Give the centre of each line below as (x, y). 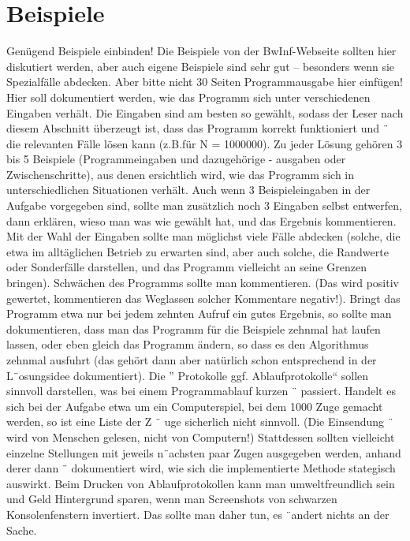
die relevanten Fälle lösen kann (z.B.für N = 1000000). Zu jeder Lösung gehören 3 (205, 143)
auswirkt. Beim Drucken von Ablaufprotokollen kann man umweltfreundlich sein (201, 483)
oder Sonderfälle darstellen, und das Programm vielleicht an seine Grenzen (186, 267)
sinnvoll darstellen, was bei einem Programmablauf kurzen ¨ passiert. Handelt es (201, 391)
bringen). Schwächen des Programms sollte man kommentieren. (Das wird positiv (203, 283)
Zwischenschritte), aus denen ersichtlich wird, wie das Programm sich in (181, 174)
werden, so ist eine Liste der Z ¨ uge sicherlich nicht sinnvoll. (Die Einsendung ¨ (200, 422)
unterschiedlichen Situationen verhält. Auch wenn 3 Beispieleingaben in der (188, 190)
